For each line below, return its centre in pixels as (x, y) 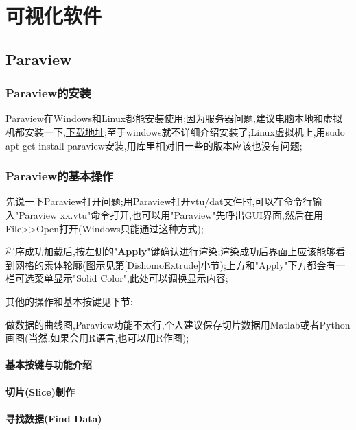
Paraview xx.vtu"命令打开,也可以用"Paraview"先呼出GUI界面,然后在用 (171, 214)
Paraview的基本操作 (60, 176)
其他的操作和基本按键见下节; (69, 301)
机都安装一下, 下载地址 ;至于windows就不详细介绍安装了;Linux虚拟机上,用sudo (175, 131)
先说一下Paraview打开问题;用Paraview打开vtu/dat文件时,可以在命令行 (159, 201)
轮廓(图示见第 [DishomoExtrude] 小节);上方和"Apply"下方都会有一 (204, 264)
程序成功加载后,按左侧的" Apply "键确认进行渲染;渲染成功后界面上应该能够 (171, 251)
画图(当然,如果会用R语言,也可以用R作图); (97, 338)
